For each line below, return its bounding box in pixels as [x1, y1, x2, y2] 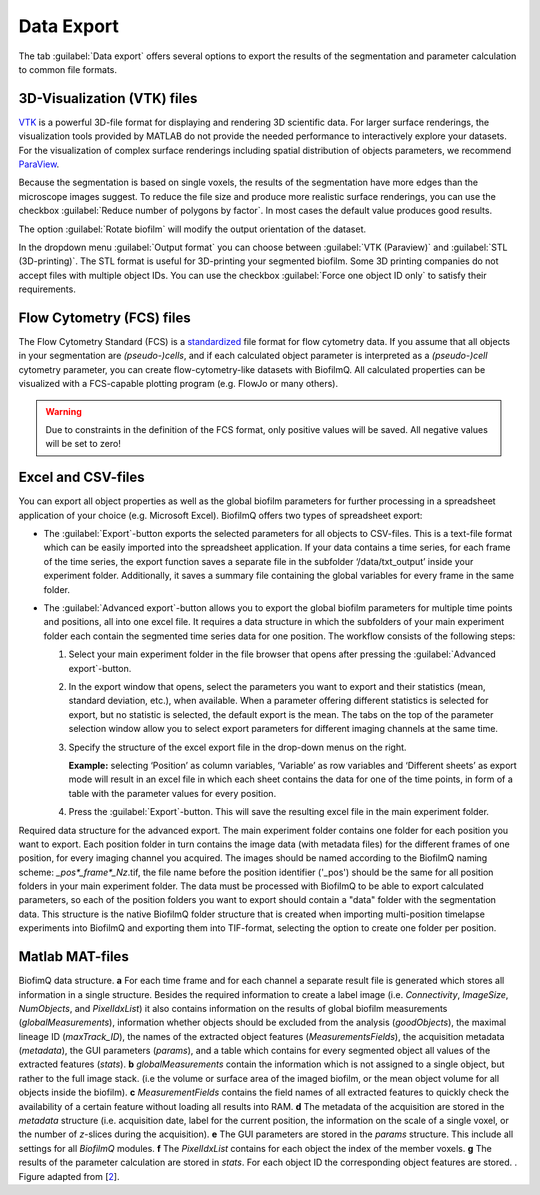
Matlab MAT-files [18, 948, 129, 965]
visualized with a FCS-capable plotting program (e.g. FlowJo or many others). [18, 378, 339, 390]
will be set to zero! [45, 438, 122, 450]
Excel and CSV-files [18, 469, 145, 486]
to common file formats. [18, 63, 118, 75]
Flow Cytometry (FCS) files [18, 309, 191, 326]
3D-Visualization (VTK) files [18, 90, 198, 107]
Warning [45, 405, 82, 417]
